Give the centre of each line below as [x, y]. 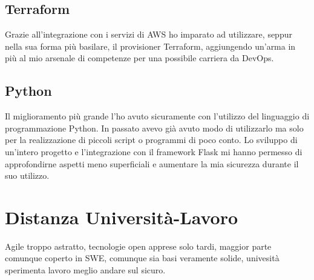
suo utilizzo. [27, 175]
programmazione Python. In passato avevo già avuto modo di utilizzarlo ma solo [154, 128]
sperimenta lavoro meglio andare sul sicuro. [85, 270]
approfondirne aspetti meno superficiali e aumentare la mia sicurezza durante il [152, 163]
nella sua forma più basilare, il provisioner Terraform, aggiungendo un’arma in [150, 46]
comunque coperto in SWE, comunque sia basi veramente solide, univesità [142, 258]
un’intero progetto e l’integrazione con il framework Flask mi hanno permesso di [154, 151]
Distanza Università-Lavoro [122, 217]
